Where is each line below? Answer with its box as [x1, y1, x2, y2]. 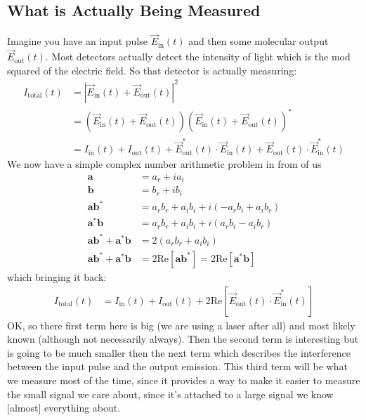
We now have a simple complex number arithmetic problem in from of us [7, 157, 322, 171]
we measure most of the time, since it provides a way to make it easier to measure [7, 373, 360, 387]
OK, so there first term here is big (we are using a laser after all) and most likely [7, 317, 355, 332]
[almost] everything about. [7, 400, 121, 415]
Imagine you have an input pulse [7, 34, 148, 48]
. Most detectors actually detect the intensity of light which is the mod [45, 49, 351, 64]
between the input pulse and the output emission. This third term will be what [7, 359, 348, 374]
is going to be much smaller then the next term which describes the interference [7, 345, 351, 360]
